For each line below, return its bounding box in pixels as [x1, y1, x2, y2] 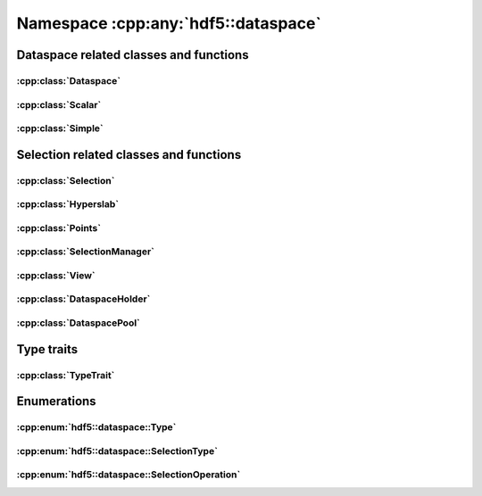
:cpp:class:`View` [16, 269, 96, 281]
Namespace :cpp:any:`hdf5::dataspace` [16, 13, 321, 33]
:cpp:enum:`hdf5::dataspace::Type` [16, 421, 177, 434]
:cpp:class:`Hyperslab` [16, 198, 120, 211]
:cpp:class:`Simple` [16, 122, 104, 135]
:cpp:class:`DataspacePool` [16, 317, 140, 329]
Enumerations [16, 393, 97, 409]
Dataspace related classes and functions [16, 47, 249, 62]
